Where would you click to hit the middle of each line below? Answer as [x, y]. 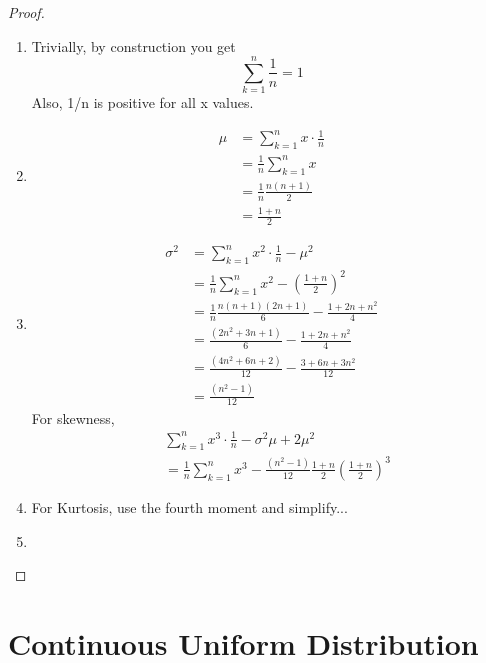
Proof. [26, 12]
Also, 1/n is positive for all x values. [142, 102]
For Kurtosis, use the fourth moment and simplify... [189, 506]
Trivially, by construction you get [133, 45]
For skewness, [73, 417]
